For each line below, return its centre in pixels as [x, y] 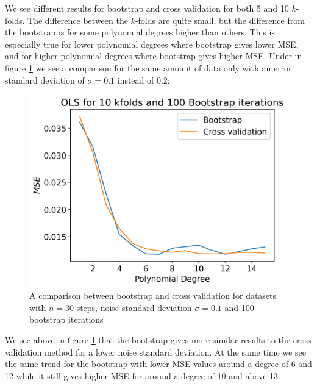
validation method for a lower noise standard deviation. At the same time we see [155, 352]
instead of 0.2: [144, 80]
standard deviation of [45, 80]
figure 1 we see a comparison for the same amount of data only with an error [148, 67]
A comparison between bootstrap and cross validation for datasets [153, 295]
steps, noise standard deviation [134, 307]
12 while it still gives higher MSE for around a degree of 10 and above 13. [143, 375]
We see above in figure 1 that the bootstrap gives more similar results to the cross [158, 340]
